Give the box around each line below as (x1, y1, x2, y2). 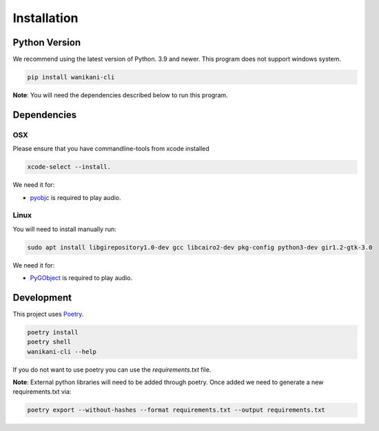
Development (12, 292, 72, 303)
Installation (12, 10, 79, 26)
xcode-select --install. (27, 163, 112, 171)
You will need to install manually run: (12, 225, 116, 233)
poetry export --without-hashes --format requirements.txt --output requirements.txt (27, 406, 325, 414)
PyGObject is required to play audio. (30, 274, 133, 282)
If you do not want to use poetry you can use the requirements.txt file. (12, 365, 212, 374)
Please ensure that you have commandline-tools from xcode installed (12, 145, 209, 153)
